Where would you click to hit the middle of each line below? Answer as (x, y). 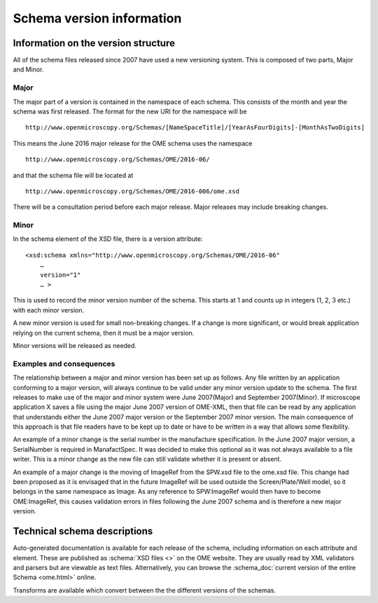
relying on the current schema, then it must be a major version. (104, 333)
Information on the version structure (94, 43)
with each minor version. (49, 310)
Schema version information (97, 18)
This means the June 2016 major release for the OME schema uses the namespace (133, 143)
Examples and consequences (64, 363)
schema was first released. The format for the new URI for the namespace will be (130, 111)
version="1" (60, 275)
